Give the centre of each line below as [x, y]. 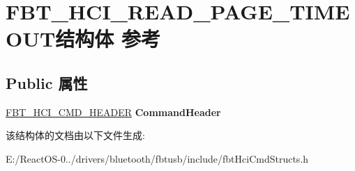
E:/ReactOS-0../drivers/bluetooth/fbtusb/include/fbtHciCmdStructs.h [157, 158]
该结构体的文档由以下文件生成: [75, 135]
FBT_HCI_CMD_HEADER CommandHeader [113, 112]
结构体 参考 [108, 39]
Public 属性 [47, 82]
